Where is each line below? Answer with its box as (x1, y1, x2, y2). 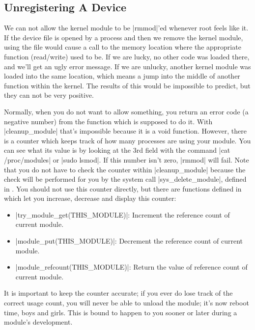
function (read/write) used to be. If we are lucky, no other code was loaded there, (4, 51, 250, 61)
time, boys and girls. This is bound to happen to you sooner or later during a (4, 307, 237, 317)
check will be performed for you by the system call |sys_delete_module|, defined (4, 174, 247, 184)
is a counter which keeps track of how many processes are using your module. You (4, 135, 251, 145)
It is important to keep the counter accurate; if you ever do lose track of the (4, 288, 233, 298)
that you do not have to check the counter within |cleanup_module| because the (4, 164, 246, 174)
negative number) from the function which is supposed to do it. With (4, 116, 213, 126)
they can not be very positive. (4, 90, 94, 100)
